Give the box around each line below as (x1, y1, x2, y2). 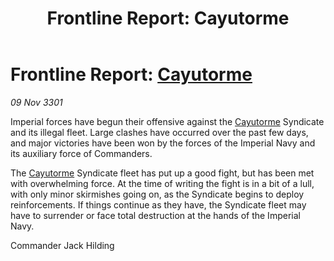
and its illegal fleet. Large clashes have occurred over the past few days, (10, 126, 309, 138)
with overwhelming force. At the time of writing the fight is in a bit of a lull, (10, 177, 315, 189)
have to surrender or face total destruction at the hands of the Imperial (10, 209, 301, 221)
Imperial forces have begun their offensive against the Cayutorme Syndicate (10, 115, 325, 127)
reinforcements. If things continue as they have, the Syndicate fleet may (10, 198, 307, 211)
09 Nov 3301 (10, 96, 63, 108)
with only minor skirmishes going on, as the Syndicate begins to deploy (10, 188, 305, 200)
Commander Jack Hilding (10, 239, 115, 251)
